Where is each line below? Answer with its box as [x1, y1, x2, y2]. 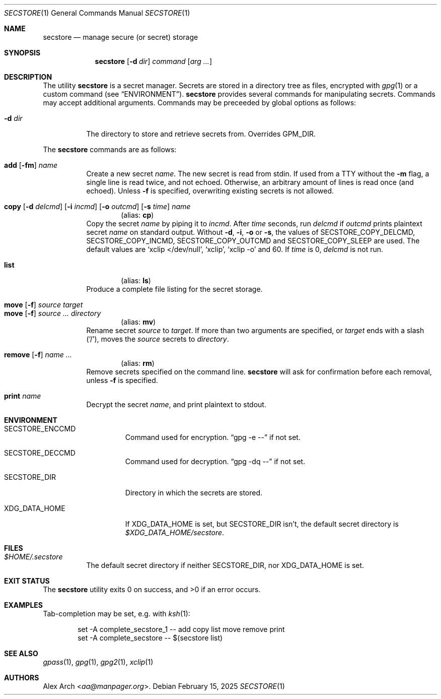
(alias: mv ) [121, 317, 156, 326]
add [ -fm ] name [4, 161, 57, 169]
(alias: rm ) [121, 359, 155, 367]
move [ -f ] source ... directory [4, 309, 101, 317]
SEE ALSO [4, 649, 38, 658]
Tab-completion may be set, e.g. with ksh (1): [43, 609, 190, 618]
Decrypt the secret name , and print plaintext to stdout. [86, 400, 266, 409]
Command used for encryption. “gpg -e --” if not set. [125, 433, 301, 441]
